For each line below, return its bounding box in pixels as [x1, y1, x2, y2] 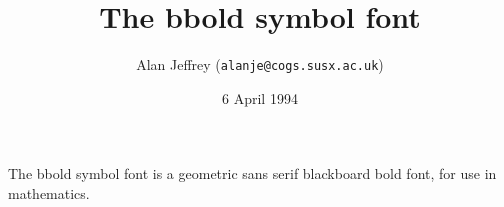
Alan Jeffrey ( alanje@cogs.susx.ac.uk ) [136, 54, 384, 75]
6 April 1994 [222, 87, 298, 108]
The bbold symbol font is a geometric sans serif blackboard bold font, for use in [8, 163, 497, 184]
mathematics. [8, 182, 90, 203]
